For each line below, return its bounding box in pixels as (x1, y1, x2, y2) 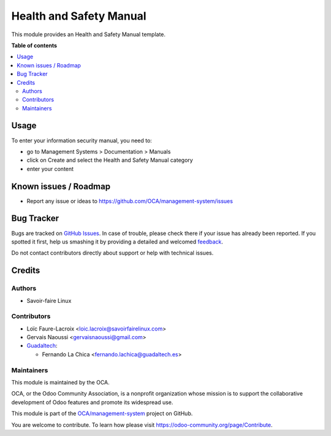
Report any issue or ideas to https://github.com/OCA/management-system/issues (26, 197, 233, 205)
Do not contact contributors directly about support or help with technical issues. (11, 249, 214, 257)
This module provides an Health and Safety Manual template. (11, 31, 165, 38)
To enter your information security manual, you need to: (11, 137, 153, 144)
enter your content (26, 165, 74, 172)
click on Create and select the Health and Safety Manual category (26, 156, 193, 164)
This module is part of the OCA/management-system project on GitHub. (11, 410, 193, 417)
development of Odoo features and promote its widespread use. (11, 399, 173, 406)
